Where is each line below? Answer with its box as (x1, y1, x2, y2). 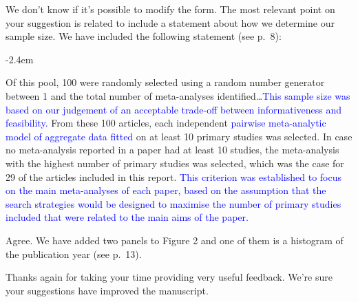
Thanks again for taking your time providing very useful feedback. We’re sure (6, 270, 333, 284)
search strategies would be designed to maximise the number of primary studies (6, 196, 341, 211)
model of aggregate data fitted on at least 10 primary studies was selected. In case (6, 129, 352, 143)
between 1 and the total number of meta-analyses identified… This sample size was (6, 88, 350, 103)
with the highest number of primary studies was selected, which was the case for (6, 155, 344, 170)
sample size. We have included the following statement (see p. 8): (6, 29, 282, 43)
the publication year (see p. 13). (6, 246, 142, 261)
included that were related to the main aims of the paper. (6, 210, 249, 224)
